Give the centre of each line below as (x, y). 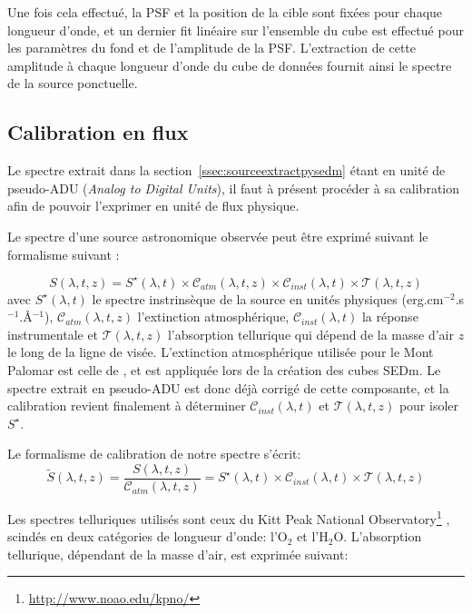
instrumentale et (53, 334)
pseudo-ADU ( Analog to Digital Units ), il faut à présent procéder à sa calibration (233, 188)
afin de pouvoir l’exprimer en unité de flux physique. (153, 206)
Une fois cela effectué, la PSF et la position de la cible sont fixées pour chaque (225, 12)
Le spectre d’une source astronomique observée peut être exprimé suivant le (218, 236)
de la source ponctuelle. (73, 83)
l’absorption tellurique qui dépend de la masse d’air (310, 334)
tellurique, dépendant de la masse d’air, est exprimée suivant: (178, 554)
